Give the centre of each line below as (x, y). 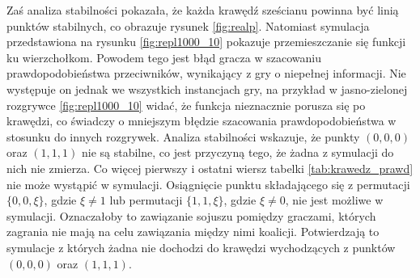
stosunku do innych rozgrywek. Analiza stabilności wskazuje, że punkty (183, 136)
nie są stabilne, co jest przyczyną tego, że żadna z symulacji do (238, 152)
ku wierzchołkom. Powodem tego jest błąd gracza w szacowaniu (164, 57)
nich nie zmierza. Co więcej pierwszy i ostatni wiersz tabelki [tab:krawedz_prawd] (210, 168)
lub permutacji (146, 200)
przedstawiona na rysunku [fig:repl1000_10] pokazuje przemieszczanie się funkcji (206, 42)
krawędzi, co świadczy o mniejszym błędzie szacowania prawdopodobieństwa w (202, 121)
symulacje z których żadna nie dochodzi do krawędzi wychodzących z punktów (201, 247)
